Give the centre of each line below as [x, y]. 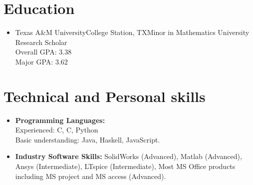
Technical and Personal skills [105, 96]
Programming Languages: [60, 120]
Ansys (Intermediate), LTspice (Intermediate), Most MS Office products [125, 166]
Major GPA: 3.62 [41, 61]
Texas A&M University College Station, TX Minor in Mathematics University [132, 32]
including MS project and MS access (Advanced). [91, 176]
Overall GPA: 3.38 [43, 52]
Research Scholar [41, 42]
